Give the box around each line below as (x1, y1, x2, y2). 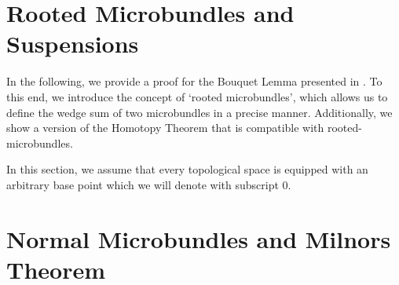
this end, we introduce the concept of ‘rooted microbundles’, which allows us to (6, 88, 388, 104)
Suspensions (6, 27, 139, 60)
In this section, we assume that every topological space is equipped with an (6, 161, 368, 177)
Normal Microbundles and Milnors (6, 222, 391, 254)
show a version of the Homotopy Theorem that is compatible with (6, 119, 324, 136)
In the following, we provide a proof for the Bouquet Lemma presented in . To (6, 73, 383, 90)
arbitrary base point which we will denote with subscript (6, 176, 279, 192)
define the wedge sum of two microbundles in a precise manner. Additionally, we (6, 104, 393, 120)
